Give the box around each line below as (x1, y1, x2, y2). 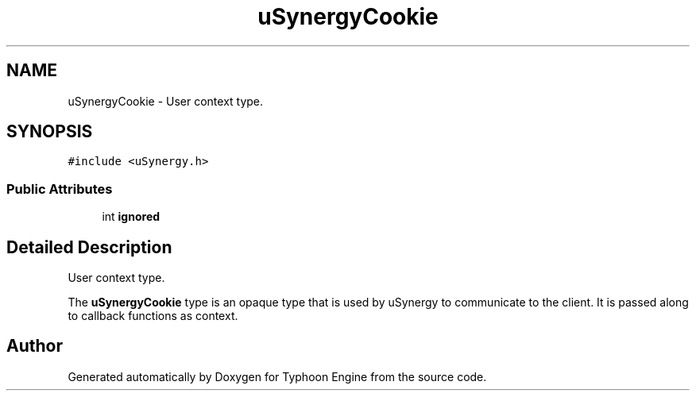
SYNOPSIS (6, 121, 93, 142)
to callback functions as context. (68, 309, 238, 323)
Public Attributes (6, 180, 113, 197)
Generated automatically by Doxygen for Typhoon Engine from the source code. (68, 369, 487, 384)
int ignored (102, 210, 160, 224)
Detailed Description (6, 237, 172, 257)
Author (6, 336, 63, 357)
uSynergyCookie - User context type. (68, 94, 264, 108)
